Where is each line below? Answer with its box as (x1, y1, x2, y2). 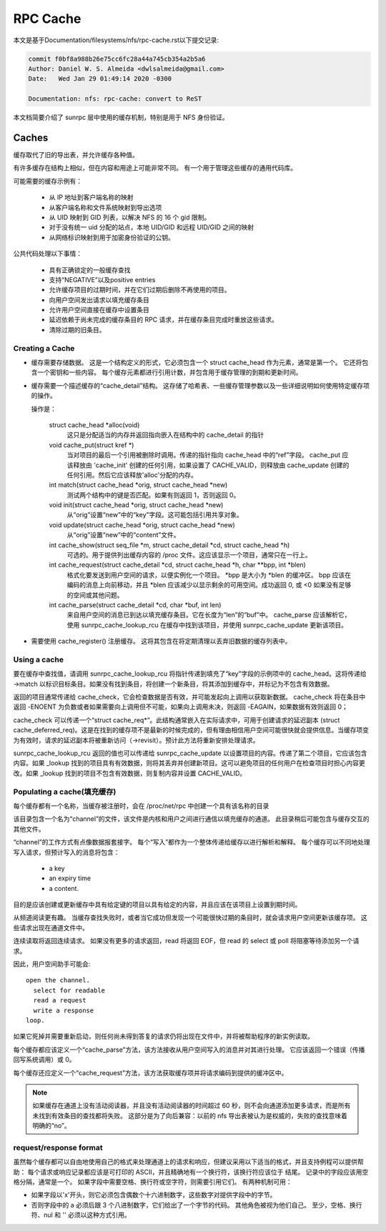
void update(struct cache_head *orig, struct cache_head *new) (49, 520, 235, 529)
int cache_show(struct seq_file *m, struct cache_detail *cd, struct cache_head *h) (49, 540, 290, 549)
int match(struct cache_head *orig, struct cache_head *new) (49, 481, 228, 489)
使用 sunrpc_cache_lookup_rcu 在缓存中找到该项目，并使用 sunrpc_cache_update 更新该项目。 (66, 620, 348, 629)
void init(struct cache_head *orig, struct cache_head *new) (49, 501, 224, 509)
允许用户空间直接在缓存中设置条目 (49, 306, 149, 314)
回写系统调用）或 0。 (13, 1055, 76, 1064)
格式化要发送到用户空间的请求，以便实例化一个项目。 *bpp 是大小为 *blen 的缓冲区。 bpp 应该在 (66, 570, 352, 579)
